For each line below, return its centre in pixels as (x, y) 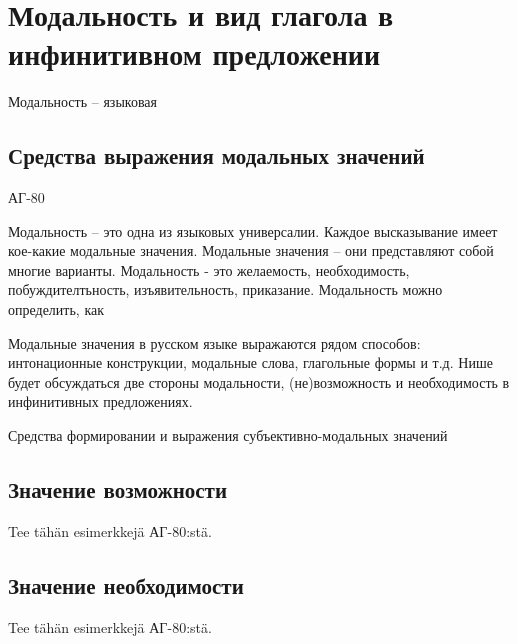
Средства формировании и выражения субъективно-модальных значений (228, 435)
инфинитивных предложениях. (100, 401)
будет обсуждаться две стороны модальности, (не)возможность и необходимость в (259, 381)
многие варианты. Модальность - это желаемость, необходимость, (209, 269)
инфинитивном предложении (194, 53)
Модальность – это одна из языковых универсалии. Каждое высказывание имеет (253, 230)
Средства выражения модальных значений (216, 155)
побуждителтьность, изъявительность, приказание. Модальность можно (225, 289)
